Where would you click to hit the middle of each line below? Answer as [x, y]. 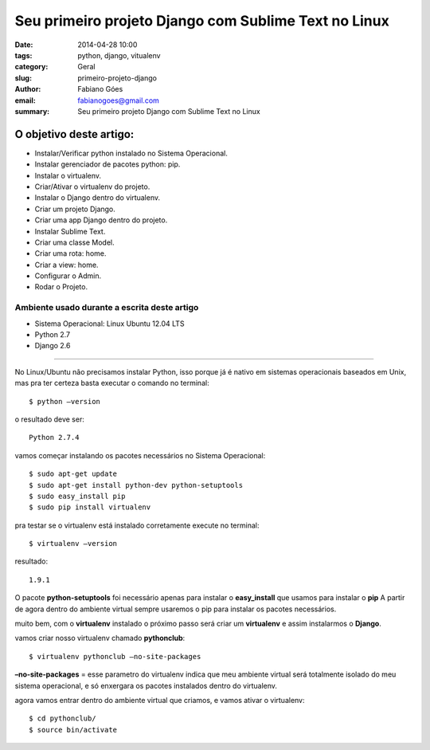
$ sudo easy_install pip [77, 496]
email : [25, 100]
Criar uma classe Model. [74, 242]
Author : [28, 89]
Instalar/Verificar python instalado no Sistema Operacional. [131, 153]
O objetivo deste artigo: [74, 134]
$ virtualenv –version [73, 544]
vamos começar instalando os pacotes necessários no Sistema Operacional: [140, 455]
